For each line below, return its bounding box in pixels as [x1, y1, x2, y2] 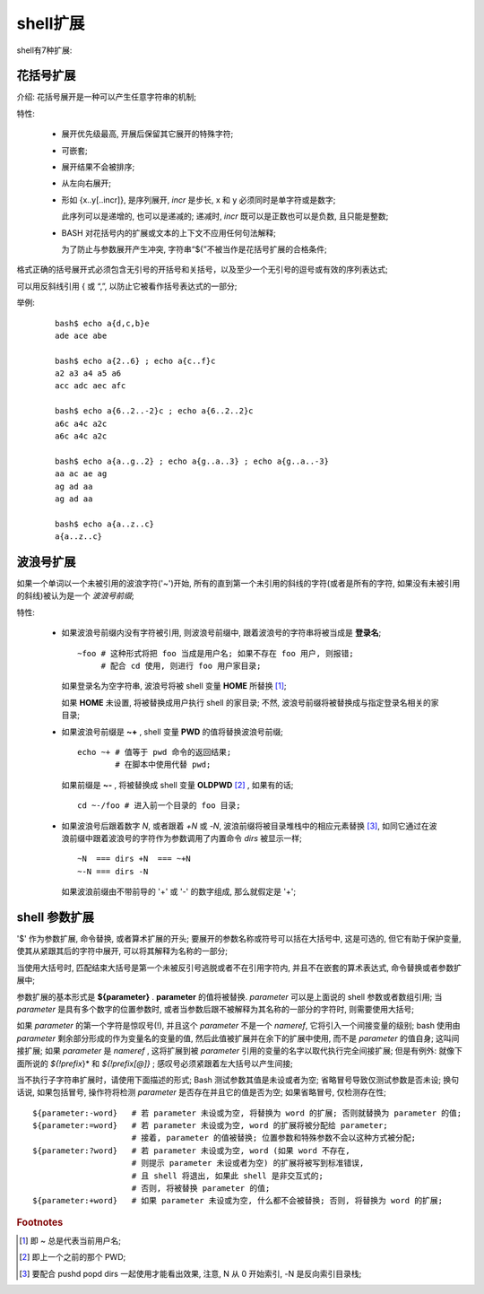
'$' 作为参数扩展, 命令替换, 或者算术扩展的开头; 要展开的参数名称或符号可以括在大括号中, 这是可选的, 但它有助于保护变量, [16, 934, 462, 944]
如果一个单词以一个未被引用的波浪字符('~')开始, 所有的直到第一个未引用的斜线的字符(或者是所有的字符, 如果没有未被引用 [16, 578, 461, 589]
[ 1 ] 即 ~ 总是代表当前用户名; [19, 1236, 121, 1246]
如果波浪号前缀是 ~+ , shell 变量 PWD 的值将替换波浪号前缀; [61, 726, 284, 737]
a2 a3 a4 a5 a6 [55, 369, 122, 378]
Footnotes [16, 1216, 64, 1229]
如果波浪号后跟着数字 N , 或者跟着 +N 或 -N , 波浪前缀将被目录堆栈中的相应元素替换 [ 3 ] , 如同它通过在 [61, 821, 429, 831]
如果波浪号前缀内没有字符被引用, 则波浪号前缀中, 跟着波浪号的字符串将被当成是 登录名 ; [61, 628, 382, 638]
